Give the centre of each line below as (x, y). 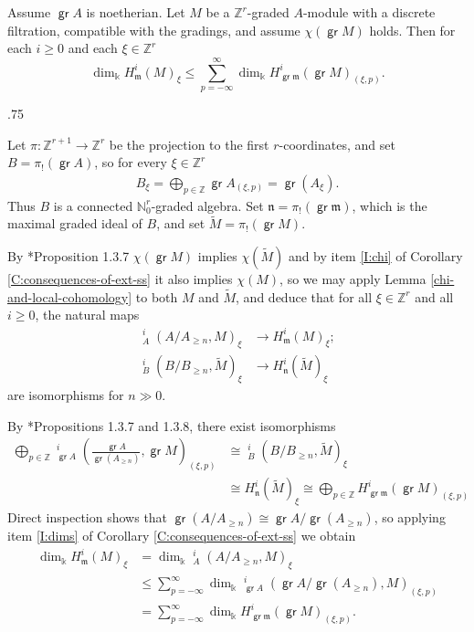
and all (434, 296)
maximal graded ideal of (75, 223)
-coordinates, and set (337, 144)
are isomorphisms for (66, 395)
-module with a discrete (369, 12)
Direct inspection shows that (88, 517)
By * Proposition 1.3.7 (68, 255)
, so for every (131, 162)
